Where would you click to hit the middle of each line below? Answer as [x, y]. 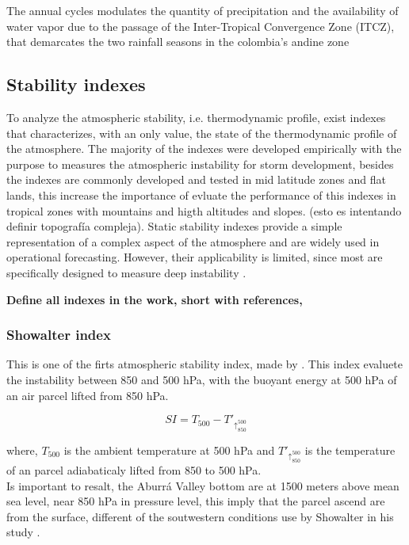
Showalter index [59, 335]
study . [23, 532]
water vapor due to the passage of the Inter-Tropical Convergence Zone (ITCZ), [201, 26]
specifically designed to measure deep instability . [126, 272]
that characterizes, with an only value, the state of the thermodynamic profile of [202, 133]
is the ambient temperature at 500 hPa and [169, 450]
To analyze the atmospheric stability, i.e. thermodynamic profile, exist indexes [196, 117]
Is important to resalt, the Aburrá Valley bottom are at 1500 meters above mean [203, 485]
